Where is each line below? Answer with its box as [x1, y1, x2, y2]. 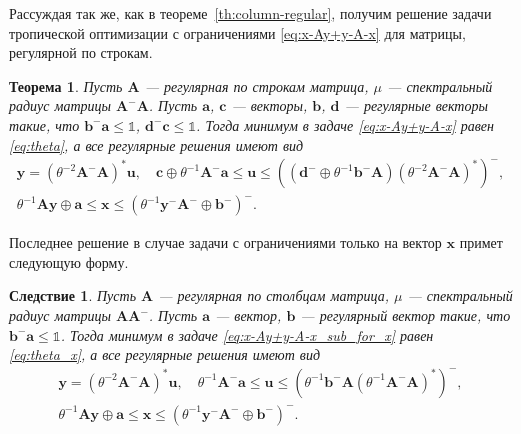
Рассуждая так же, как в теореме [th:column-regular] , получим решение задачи [9, 3, 492, 23]
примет [459, 232, 503, 253]
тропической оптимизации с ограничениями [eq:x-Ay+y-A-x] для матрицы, [9, 22, 466, 43]
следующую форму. [9, 251, 129, 272]
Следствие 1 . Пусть [9, 285, 137, 306]
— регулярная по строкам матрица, [144, 75, 369, 96]
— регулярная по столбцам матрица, [158, 285, 390, 306]
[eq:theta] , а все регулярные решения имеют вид [9, 134, 304, 155]
